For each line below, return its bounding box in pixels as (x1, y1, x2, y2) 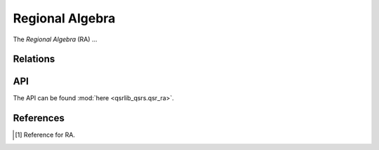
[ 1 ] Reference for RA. (15, 130, 75, 139)
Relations (13, 53, 55, 65)
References (13, 112, 65, 124)
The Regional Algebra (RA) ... (13, 35, 98, 43)
